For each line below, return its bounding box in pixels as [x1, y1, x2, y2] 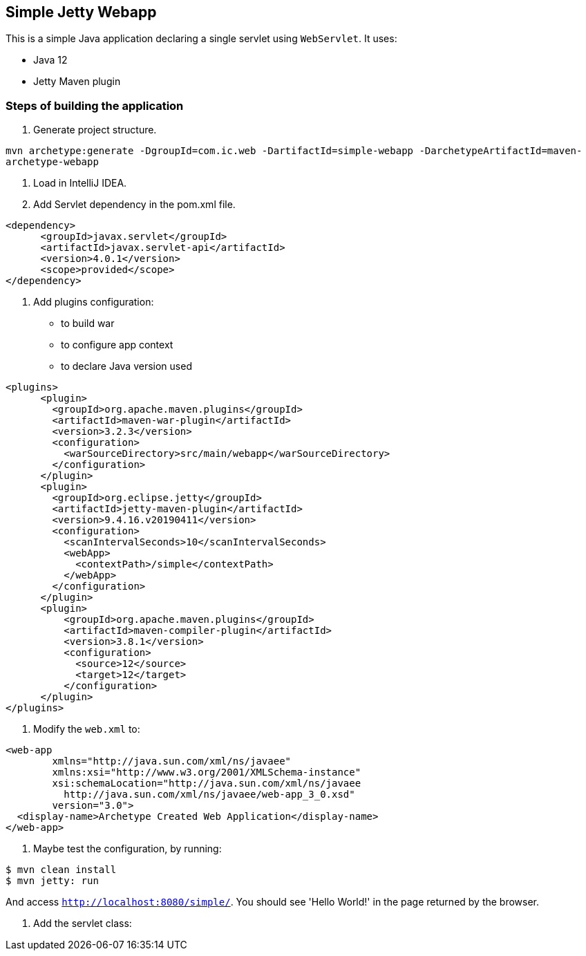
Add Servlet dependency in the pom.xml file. [33, 198, 236, 211]
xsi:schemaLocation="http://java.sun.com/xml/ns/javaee [52, 778, 361, 789]
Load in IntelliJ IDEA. [33, 177, 127, 189]
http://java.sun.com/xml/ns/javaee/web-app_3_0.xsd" [64, 789, 355, 800]
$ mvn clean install [6, 864, 117, 876]
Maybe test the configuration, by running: [33, 843, 222, 855]
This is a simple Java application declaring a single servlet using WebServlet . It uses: [6, 32, 397, 45]
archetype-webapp [6, 156, 99, 168]
